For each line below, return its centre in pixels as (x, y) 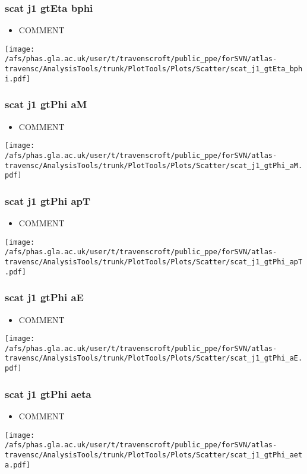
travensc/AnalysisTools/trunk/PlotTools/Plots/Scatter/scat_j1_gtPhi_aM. (154, 165)
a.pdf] (18, 465)
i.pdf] (18, 79)
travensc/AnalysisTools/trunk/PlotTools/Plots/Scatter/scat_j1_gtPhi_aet (154, 455)
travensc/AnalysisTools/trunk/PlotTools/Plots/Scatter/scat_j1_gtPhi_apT (154, 262)
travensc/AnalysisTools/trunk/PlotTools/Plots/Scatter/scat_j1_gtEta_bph (154, 69)
